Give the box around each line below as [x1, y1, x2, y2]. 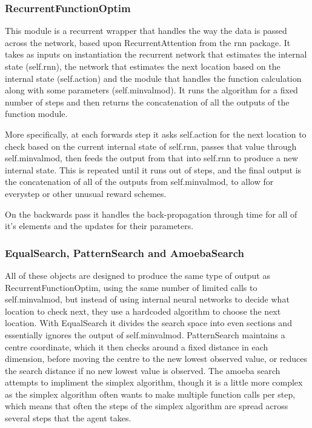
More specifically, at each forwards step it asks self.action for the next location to [5, 127, 307, 140]
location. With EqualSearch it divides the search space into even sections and [5, 316, 292, 329]
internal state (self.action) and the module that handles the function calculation [5, 72, 302, 84]
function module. [5, 107, 68, 120]
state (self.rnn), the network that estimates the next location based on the [5, 60, 280, 72]
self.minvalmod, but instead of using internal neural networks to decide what [5, 293, 290, 306]
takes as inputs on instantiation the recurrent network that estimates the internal [5, 48, 307, 61]
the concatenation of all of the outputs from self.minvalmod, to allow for [5, 175, 274, 188]
